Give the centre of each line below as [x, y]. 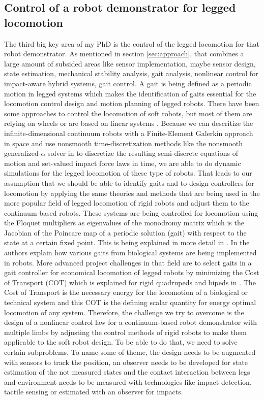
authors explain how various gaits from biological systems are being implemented [130, 253]
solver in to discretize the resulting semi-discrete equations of [143, 153]
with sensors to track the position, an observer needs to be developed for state [126, 362]
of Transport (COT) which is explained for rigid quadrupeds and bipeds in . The [130, 282]
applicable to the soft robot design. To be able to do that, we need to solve [121, 342]
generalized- [23, 153]
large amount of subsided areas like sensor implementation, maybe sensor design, [130, 63]
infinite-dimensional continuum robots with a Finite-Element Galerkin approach [129, 133]
